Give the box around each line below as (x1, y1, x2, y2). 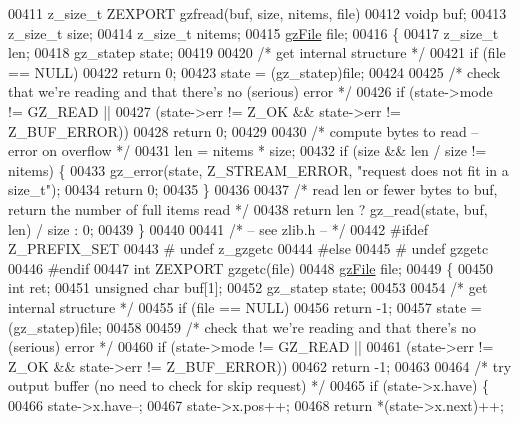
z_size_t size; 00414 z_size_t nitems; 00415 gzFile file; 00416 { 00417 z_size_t (8, 22, 499, 43)
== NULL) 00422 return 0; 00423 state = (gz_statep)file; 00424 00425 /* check (8, 61, 501, 82)
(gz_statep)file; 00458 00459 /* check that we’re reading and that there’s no (8, 316, 477, 337)
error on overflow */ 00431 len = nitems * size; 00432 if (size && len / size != (8, 140, 487, 161)
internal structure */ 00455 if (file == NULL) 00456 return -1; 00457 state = (8, 296, 482, 317)
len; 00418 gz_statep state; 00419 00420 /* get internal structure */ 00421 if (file (8, 42, 506, 63)
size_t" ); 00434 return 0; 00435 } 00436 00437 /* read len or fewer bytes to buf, (8, 179, 498, 200)
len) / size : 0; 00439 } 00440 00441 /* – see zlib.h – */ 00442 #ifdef (8, 218, 429, 239)
